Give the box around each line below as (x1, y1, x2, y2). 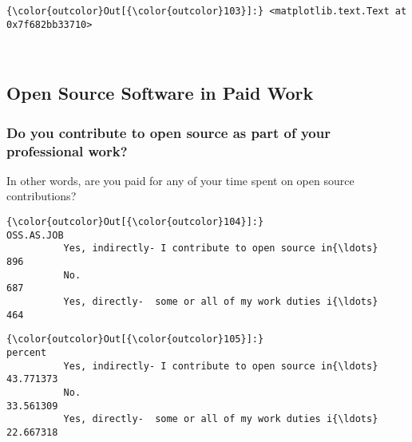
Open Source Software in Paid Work (6, 81, 314, 105)
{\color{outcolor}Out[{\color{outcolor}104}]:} (6, 216, 264, 228)
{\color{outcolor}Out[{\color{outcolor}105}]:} (6, 333, 264, 345)
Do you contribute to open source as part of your (6, 122, 331, 142)
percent (6, 346, 47, 358)
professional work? (6, 140, 128, 160)
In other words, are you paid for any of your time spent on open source (6, 172, 355, 188)
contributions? (6, 187, 77, 204)
